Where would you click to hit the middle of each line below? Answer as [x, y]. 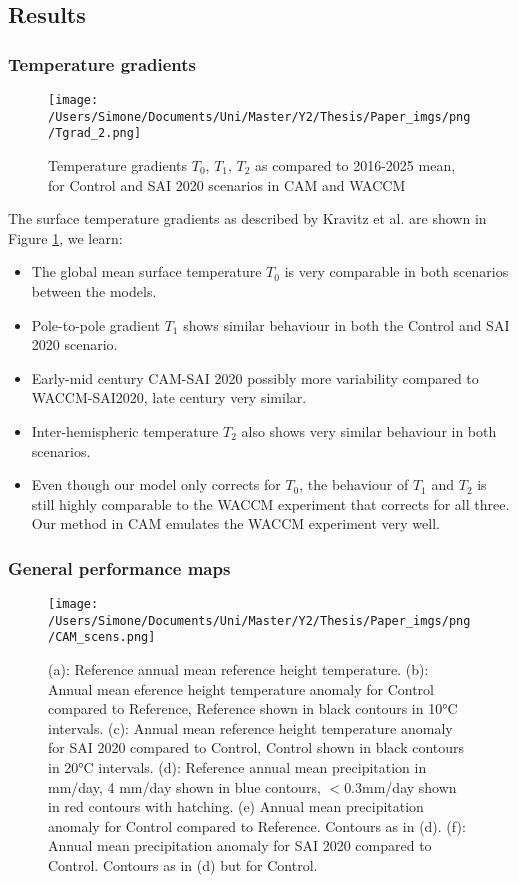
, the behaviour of [354, 484]
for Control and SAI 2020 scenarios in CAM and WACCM [227, 184]
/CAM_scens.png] [102, 637]
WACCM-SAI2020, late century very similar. [169, 397]
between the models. [94, 290]
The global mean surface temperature [146, 271]
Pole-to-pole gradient [95, 324]
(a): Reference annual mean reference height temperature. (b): [238, 669]
